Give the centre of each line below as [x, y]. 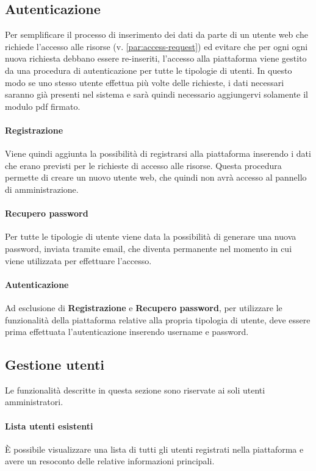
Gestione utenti [55, 365]
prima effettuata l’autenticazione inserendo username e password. [127, 332]
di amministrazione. [42, 189]
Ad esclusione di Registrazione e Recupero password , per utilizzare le [144, 307]
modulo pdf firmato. [43, 106]
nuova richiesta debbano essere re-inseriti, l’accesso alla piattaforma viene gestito [156, 58]
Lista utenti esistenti [49, 426]
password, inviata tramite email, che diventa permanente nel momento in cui [149, 248]
